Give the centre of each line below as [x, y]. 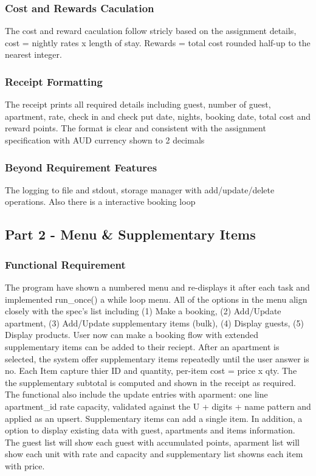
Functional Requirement [65, 264]
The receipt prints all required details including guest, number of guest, [138, 104]
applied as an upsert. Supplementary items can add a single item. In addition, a [154, 418]
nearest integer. [33, 54]
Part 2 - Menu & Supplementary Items [130, 234]
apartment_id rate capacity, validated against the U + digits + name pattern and [158, 406]
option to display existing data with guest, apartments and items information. [150, 430]
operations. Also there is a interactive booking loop [100, 202]
